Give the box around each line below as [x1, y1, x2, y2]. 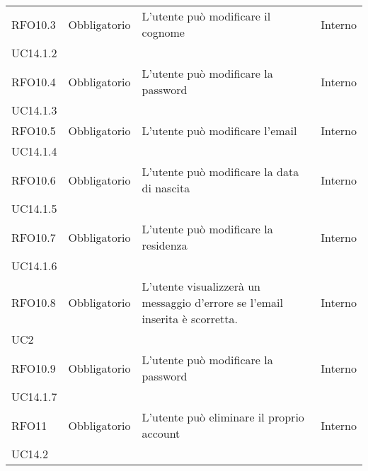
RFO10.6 [11, 171, 56, 188]
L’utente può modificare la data [142, 163, 299, 180]
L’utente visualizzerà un [142, 278, 261, 294]
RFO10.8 [11, 294, 56, 310]
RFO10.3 [11, 16, 56, 33]
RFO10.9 [11, 359, 56, 376]
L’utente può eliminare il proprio [142, 409, 304, 425]
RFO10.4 [11, 73, 56, 90]
